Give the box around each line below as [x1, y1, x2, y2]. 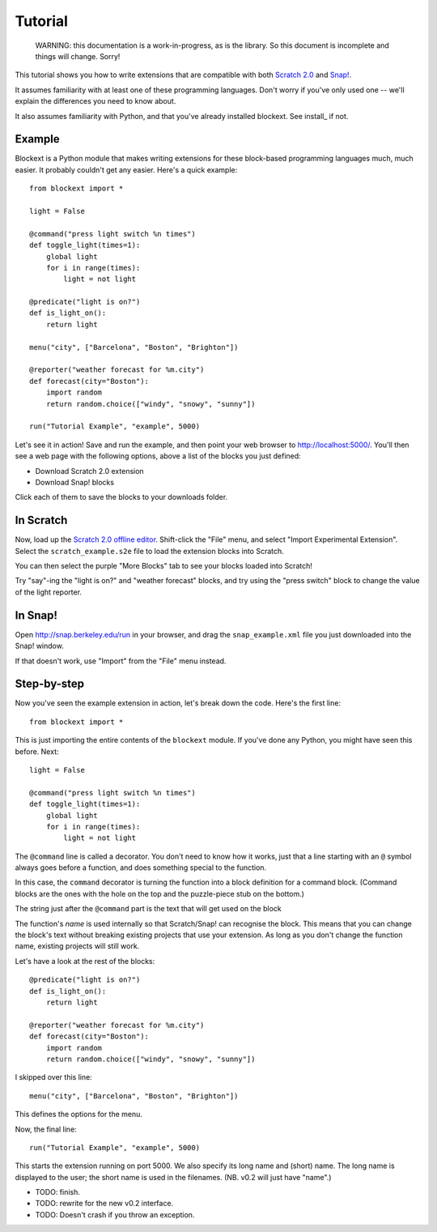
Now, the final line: [15, 1124, 77, 1134]
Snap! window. [15, 641, 64, 651]
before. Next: [15, 746, 59, 757]
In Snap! [15, 608, 58, 622]
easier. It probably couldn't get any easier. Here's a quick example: [15, 164, 238, 174]
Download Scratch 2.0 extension [35, 466, 145, 475]
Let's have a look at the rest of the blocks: [15, 956, 155, 966]
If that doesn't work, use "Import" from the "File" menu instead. [15, 656, 227, 666]
